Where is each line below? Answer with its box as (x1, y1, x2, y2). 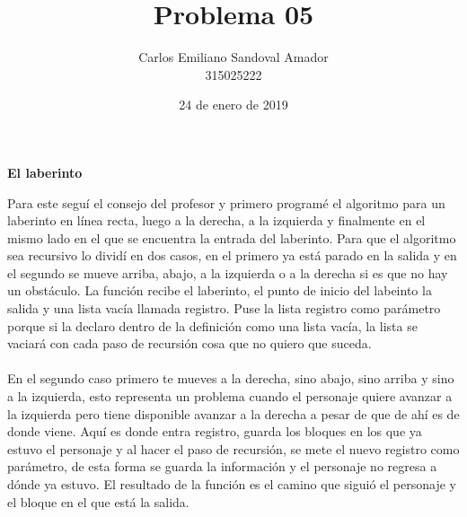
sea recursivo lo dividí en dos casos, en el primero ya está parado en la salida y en (7, 246, 457, 265)
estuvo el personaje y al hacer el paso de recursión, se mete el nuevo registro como (7, 439, 460, 458)
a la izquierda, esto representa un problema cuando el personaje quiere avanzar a (7, 387, 453, 406)
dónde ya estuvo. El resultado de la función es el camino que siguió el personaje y (7, 475, 456, 493)
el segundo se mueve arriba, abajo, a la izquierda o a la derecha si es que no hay (7, 263, 448, 282)
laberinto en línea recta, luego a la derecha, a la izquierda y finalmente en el (7, 211, 426, 230)
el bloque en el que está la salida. (7, 492, 189, 511)
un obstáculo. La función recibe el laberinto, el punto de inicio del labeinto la (7, 281, 432, 300)
